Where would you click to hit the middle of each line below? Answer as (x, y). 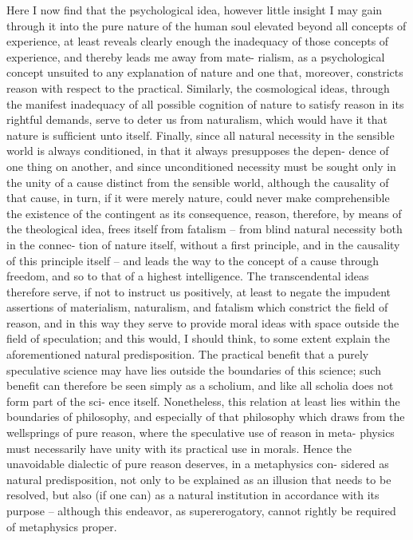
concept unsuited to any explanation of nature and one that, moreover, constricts (205, 72)
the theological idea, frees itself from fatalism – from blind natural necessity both (205, 229)
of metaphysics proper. (62, 526)
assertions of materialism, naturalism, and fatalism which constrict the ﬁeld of (197, 307)
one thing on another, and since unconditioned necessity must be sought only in (201, 166)
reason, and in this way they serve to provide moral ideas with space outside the (203, 322)
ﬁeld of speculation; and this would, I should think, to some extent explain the (199, 338)
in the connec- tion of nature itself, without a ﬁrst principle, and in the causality (203, 244)
